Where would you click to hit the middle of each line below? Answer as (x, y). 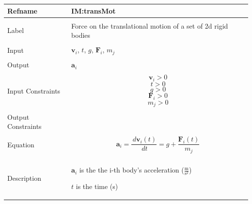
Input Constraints (34, 90)
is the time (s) (97, 186)
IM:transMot (94, 10)
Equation (21, 145)
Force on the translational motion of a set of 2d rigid (150, 25)
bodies (81, 35)
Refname (22, 10)
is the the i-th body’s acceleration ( (132, 170)
